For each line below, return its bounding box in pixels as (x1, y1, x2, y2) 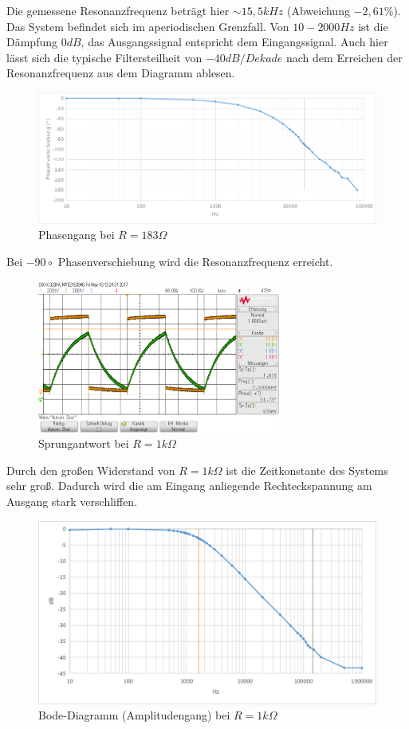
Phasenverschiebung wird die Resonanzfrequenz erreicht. (57, 253, 333, 270)
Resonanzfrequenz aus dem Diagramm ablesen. (6, 65, 235, 81)
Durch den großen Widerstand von (6, 461, 175, 478)
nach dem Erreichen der (286, 49, 403, 65)
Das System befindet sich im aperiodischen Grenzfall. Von (6, 18, 289, 34)
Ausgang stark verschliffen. (6, 493, 138, 510)
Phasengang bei (38, 226, 115, 243)
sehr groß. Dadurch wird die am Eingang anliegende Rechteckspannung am (6, 477, 372, 494)
